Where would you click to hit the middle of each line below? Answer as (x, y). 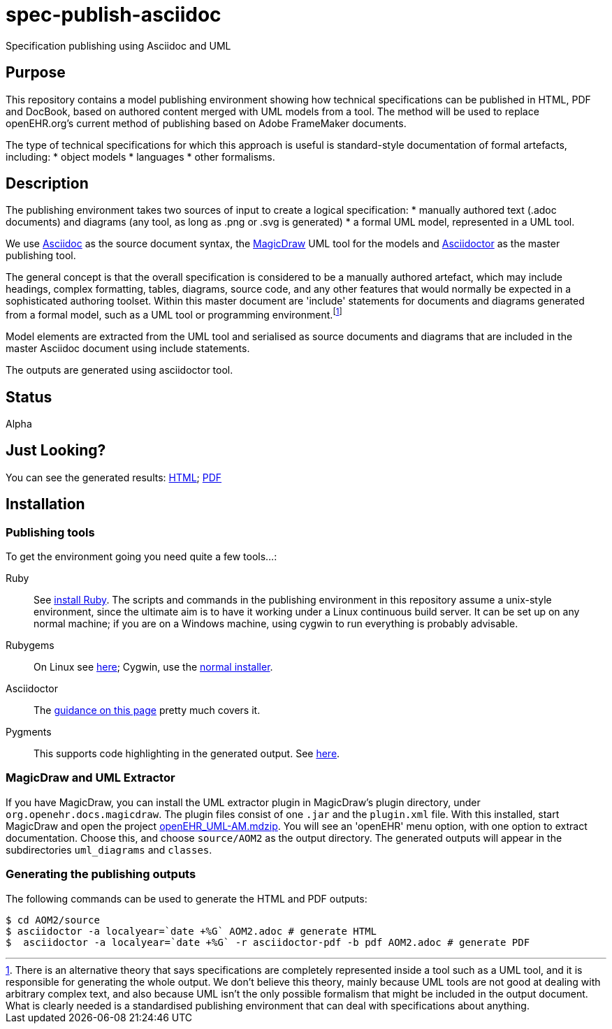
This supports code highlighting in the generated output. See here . (187, 753)
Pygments (29, 732)
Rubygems (30, 645)
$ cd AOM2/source (53, 920)
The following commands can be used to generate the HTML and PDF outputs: (187, 898)
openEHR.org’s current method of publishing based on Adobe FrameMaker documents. (206, 123)
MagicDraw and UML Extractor (90, 778)
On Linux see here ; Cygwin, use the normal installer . (153, 667)
